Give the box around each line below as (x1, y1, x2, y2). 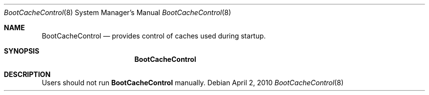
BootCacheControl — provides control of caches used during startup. (42, 32, 266, 40)
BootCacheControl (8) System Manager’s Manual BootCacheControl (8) (4, 8, 231, 17)
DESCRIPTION (4, 70, 51, 78)
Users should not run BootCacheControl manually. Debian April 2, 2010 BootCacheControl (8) (42, 78, 344, 87)
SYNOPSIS (4, 47, 40, 55)
